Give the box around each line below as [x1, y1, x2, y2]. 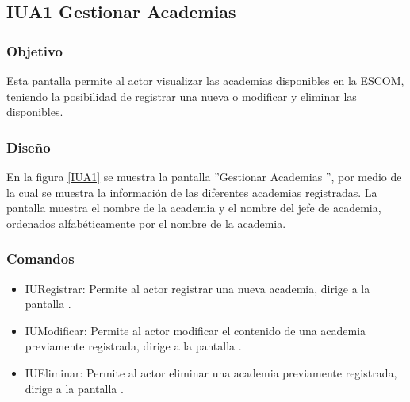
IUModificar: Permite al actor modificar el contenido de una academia [25, 322, 366, 338]
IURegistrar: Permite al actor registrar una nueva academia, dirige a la [25, 280, 370, 296]
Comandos [6, 249, 75, 269]
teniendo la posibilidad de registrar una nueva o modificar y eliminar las [6, 87, 357, 104]
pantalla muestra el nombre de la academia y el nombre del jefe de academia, [6, 199, 381, 216]
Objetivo [6, 41, 63, 60]
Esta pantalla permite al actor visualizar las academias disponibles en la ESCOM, [6, 72, 404, 88]
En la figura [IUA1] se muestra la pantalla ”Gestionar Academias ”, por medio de [6, 168, 402, 184]
